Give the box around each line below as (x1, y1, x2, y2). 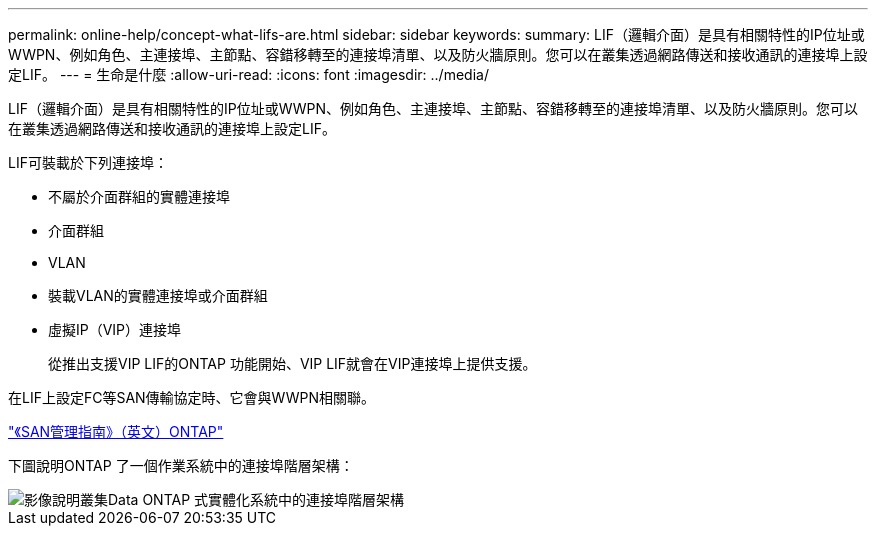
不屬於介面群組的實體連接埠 (48, 188, 230, 205)
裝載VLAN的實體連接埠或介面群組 (48, 287, 268, 304)
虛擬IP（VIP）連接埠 (48, 321, 182, 338)
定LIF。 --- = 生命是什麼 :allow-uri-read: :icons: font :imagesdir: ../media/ (8, 66, 489, 83)
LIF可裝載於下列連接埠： (8, 154, 168, 171)
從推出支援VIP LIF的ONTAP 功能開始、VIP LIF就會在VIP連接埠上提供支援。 (48, 355, 537, 372)
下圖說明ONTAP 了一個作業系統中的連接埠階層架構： (8, 457, 354, 474)
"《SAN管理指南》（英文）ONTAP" (8, 423, 224, 440)
